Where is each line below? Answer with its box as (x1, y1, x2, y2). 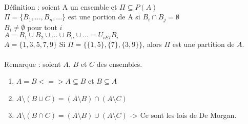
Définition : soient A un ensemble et (4, 1, 117, 12)
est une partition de (172, 38, 235, 49)
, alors (142, 38, 162, 49)
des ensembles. (96, 58, 142, 69)
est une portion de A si (68, 11, 140, 22)
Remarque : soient (4, 58, 61, 69)
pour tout (27, 21, 57, 32)
